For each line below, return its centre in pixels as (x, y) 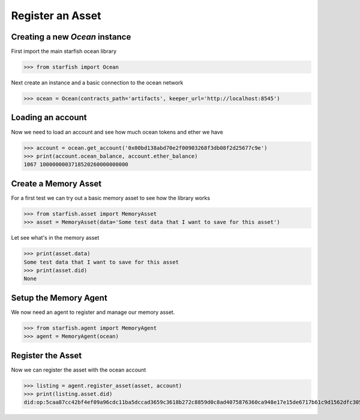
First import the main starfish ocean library (64, 52)
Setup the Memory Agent (59, 297)
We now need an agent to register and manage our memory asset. (93, 312)
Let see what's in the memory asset (55, 238)
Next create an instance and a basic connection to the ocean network (97, 83)
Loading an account (49, 118)
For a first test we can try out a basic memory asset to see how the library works (110, 198)
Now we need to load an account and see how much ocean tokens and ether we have (117, 132)
